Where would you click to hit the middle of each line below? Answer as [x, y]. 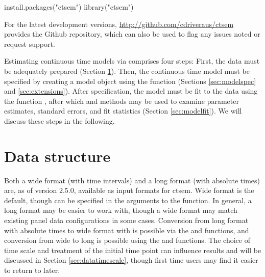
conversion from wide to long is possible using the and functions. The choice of [127, 240]
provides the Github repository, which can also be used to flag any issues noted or [132, 34]
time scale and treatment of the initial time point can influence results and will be [133, 250]
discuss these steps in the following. [59, 120]
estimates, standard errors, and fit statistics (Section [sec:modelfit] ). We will [123, 111]
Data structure [57, 156]
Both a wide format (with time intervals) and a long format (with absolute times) [132, 180]
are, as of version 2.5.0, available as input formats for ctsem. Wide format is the [129, 190]
